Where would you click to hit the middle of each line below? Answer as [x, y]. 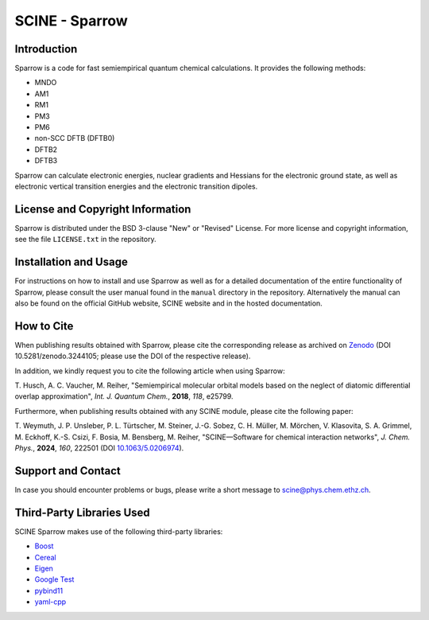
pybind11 [49, 591]
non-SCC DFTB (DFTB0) [75, 138]
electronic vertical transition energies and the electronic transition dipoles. [136, 186]
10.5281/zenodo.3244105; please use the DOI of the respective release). [133, 356]
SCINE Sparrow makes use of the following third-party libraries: [119, 531]
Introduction [46, 49]
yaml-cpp [50, 602]
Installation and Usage [71, 262]
